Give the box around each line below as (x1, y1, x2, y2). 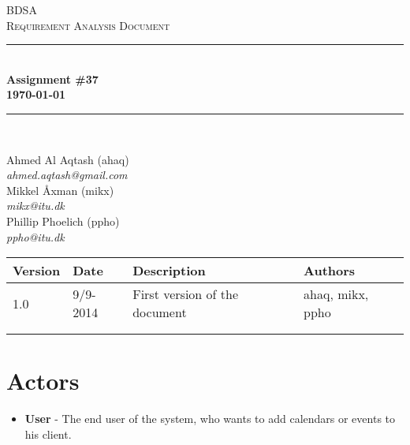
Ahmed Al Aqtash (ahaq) (6, 151, 129, 167)
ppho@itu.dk (6, 228, 65, 245)
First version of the (132, 285, 239, 304)
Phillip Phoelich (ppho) (6, 212, 120, 229)
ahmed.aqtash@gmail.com (6, 166, 128, 183)
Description (132, 261, 206, 280)
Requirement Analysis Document (6, 17, 170, 33)
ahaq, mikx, (304, 285, 369, 304)
